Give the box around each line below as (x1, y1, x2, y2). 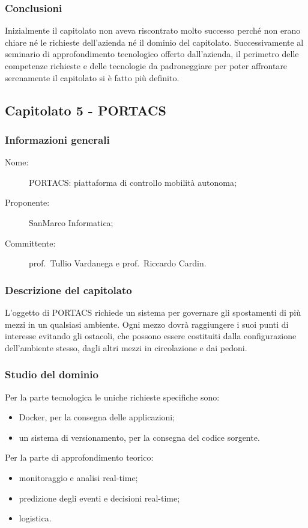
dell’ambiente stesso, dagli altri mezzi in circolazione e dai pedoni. (5, 341, 247, 354)
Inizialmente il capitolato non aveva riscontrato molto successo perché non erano (5, 24, 301, 37)
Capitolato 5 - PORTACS (5, 100, 166, 119)
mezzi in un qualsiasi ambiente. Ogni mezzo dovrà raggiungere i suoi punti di (5, 318, 289, 330)
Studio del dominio (5, 367, 98, 382)
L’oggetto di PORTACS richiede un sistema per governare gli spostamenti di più (5, 305, 301, 318)
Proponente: (5, 196, 50, 209)
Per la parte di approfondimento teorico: (5, 451, 154, 464)
